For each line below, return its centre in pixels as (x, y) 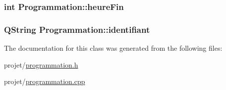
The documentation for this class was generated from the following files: (113, 48)
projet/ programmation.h (41, 64)
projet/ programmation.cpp (45, 81)
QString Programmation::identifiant (77, 29)
